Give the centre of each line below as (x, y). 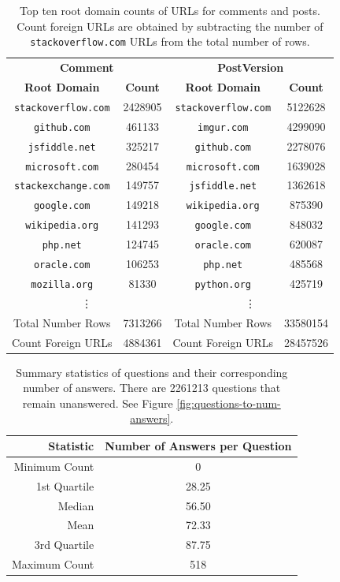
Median (76, 505)
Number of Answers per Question (198, 446)
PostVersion (251, 67)
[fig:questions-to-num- (229, 403)
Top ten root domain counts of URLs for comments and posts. (170, 10)
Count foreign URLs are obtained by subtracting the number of (170, 26)
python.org (223, 284)
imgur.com (223, 127)
